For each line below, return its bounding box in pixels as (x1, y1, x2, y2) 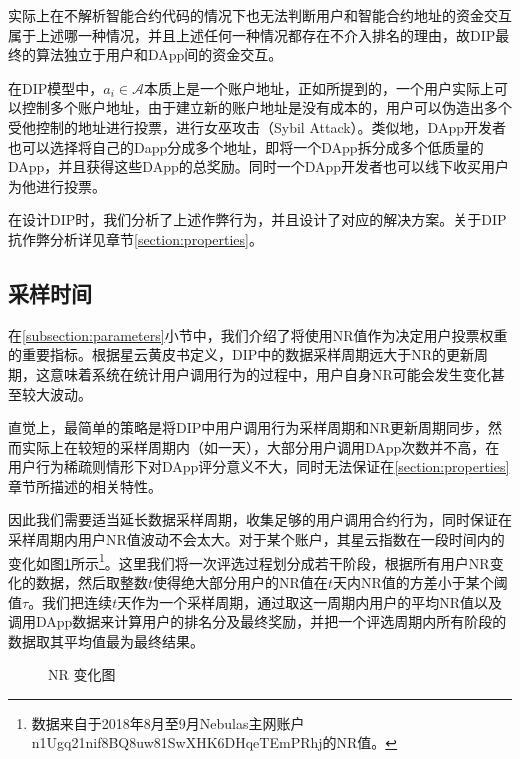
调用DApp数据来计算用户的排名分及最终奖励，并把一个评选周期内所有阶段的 (8, 611, 507, 632)
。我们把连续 (28, 591, 113, 612)
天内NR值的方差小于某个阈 (332, 571, 508, 592)
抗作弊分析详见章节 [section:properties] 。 (8, 228, 263, 249)
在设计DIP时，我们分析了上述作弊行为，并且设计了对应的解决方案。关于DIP (8, 209, 507, 230)
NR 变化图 (48, 664, 116, 685)
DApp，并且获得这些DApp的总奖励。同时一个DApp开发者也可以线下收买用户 (8, 156, 510, 177)
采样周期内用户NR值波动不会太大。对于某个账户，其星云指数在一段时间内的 (8, 529, 505, 550)
